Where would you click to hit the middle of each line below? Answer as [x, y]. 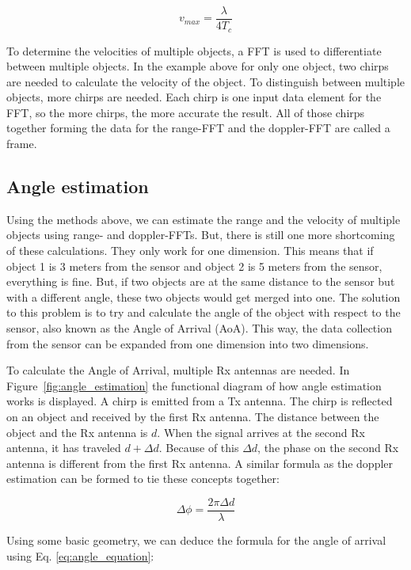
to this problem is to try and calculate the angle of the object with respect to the [204, 312]
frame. [22, 144]
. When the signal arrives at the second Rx [261, 432]
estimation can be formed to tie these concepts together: [143, 479]
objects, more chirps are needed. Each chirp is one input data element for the [194, 97]
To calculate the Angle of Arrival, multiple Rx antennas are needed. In [178, 370]
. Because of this [199, 448]
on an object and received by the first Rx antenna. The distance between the [193, 416]
